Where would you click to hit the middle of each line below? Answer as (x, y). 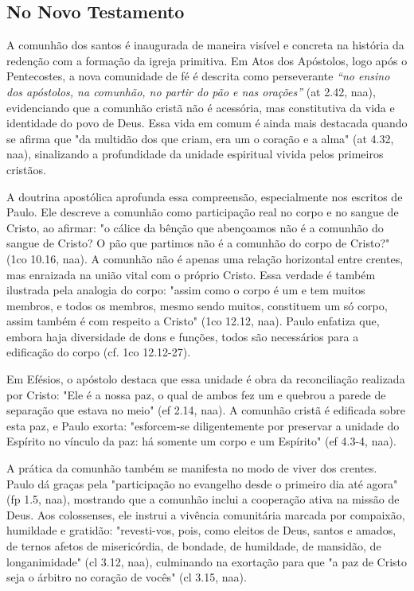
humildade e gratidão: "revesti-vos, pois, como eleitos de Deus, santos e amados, (201, 530)
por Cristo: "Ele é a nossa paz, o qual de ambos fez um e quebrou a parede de (196, 394)
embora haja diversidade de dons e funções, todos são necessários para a (183, 336)
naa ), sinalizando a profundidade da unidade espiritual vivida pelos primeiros (195, 154)
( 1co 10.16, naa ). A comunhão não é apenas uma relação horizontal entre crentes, (205, 258)
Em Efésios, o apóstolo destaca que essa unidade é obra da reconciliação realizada (206, 379)
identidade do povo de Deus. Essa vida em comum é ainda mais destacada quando (207, 123)
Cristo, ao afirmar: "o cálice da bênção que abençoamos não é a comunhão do (195, 227)
